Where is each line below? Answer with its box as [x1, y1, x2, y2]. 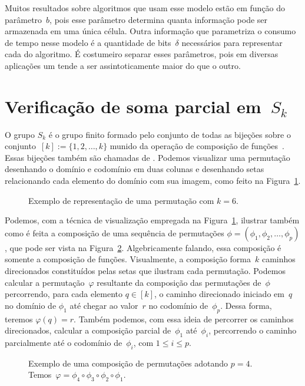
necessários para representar [181, 36, 283, 48]
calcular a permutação [5, 276, 85, 288]
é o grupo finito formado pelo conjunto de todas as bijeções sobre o [48, 128, 291, 140]
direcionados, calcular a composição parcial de [5, 324, 171, 336]
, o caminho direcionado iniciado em [154, 288, 284, 300]
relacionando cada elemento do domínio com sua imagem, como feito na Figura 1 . [5, 174, 301, 187]
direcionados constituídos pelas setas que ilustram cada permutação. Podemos [5, 265, 286, 277]
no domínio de [5, 299, 57, 311]
